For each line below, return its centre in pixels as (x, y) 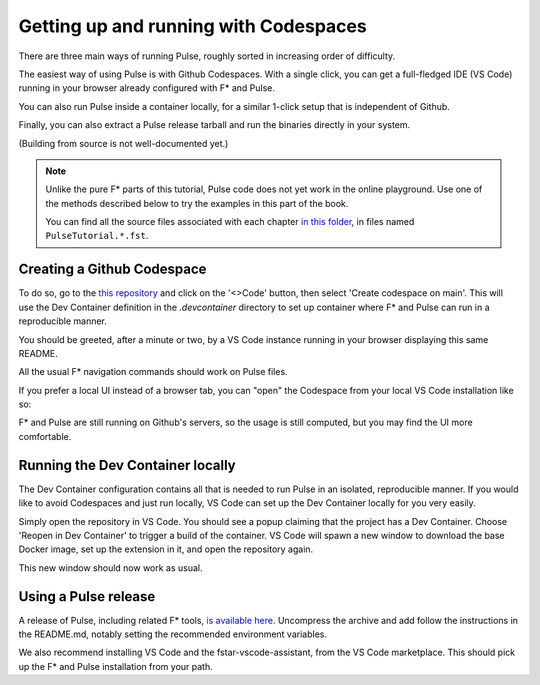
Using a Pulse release (87, 596)
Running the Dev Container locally (127, 465)
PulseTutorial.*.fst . (97, 236)
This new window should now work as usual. (111, 567)
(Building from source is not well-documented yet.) (123, 143)
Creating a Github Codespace (112, 269)
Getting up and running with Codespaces (192, 26)
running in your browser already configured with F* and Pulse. (146, 88)
